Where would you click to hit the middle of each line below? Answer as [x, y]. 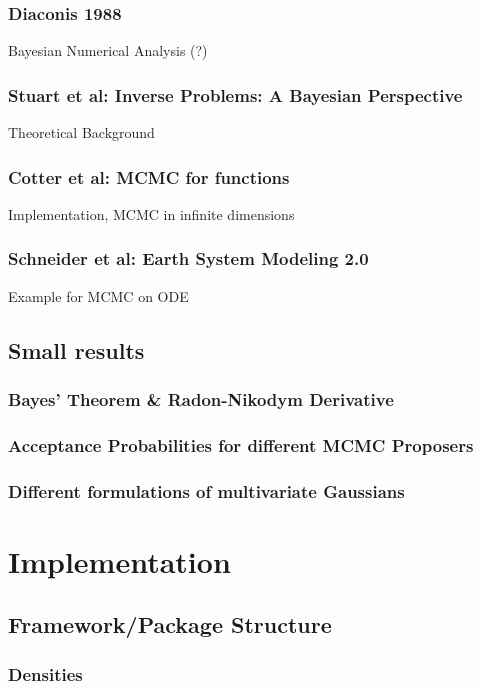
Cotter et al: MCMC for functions [149, 176]
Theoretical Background [81, 132]
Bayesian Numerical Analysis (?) [108, 50]
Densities [45, 673]
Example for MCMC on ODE [98, 295]
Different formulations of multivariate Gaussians [206, 490]
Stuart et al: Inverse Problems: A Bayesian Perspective [235, 94]
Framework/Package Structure [170, 624]
